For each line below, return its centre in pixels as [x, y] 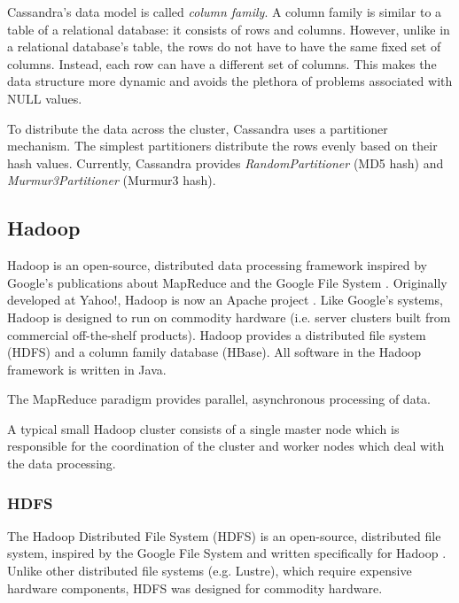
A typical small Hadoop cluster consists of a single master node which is [203, 428]
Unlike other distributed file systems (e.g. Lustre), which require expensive [210, 571]
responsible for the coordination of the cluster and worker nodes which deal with [226, 446]
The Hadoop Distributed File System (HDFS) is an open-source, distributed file [224, 535]
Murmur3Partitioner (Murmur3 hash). [112, 180]
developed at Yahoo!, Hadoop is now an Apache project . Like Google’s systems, [225, 300]
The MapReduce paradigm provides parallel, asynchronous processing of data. [219, 399]
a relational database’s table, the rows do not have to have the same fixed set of [224, 46]
